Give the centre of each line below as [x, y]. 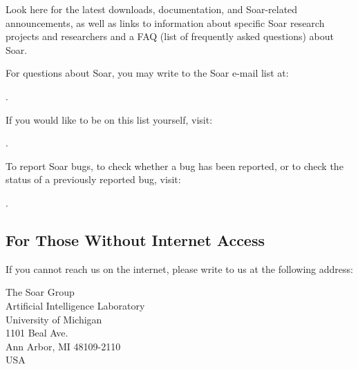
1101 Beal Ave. [37, 333]
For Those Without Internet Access [135, 239]
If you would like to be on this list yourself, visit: [109, 119]
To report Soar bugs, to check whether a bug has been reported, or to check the [175, 165]
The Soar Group [40, 292]
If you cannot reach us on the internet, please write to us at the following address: [179, 268]
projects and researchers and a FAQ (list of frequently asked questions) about [170, 36]
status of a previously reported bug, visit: [93, 179]
